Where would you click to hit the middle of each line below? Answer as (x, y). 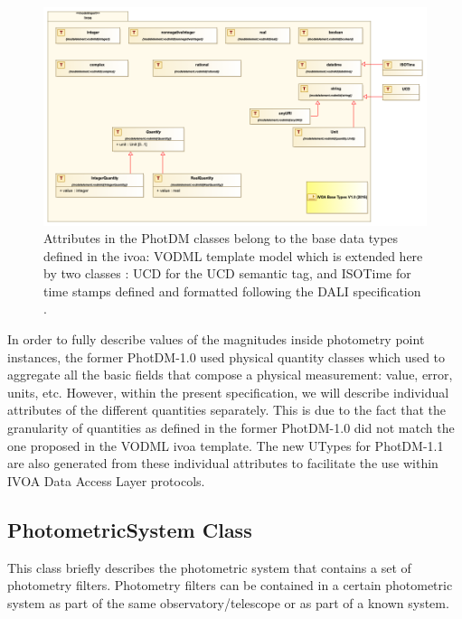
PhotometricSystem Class (130, 529)
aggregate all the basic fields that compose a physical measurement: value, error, (230, 375)
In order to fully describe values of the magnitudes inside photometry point (216, 339)
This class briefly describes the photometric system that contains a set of (209, 567)
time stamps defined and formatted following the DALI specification (232, 291)
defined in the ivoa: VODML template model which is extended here (233, 255)
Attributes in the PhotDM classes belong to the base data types (221, 238)
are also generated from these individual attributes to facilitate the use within (223, 463)
